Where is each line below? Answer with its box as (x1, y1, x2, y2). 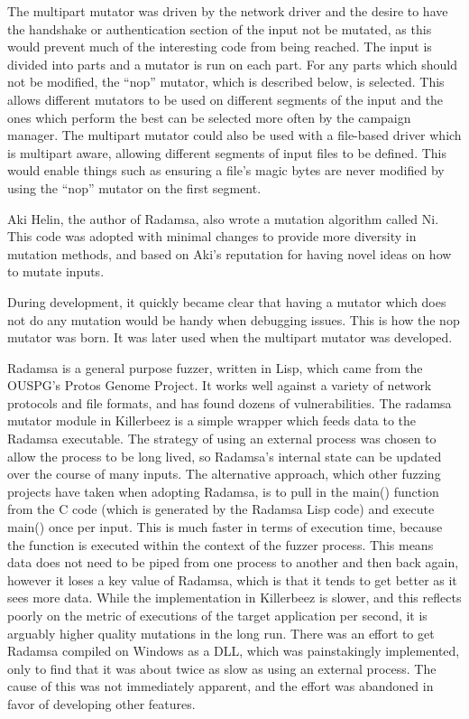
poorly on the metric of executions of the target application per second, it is (7, 606, 428, 624)
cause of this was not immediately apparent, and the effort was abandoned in (7, 677, 434, 696)
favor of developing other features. (7, 694, 196, 713)
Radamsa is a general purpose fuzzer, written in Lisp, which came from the (7, 358, 423, 377)
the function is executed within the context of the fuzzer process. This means (7, 535, 434, 554)
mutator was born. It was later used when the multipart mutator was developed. (7, 328, 453, 347)
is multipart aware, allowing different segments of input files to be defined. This (7, 143, 446, 162)
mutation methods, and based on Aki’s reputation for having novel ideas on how (7, 244, 452, 263)
